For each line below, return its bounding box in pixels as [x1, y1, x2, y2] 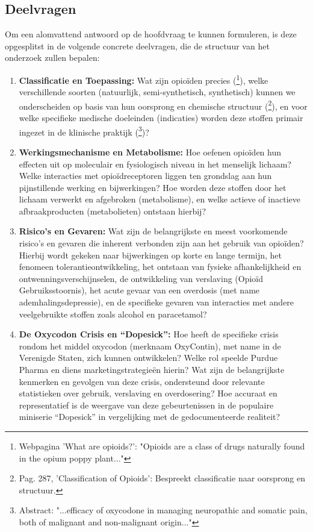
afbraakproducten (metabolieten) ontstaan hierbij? [19, 204, 206, 217]
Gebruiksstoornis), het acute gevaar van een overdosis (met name [19, 284, 260, 296]
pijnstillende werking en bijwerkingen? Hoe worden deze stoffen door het [19, 181, 287, 193]
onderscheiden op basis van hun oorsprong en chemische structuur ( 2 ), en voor [19, 98, 308, 112]
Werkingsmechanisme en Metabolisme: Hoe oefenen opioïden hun [19, 145, 282, 158]
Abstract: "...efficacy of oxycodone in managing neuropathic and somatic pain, [19, 504, 308, 516]
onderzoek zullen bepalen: [5, 51, 100, 64]
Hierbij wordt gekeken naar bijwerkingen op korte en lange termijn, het [19, 248, 282, 261]
